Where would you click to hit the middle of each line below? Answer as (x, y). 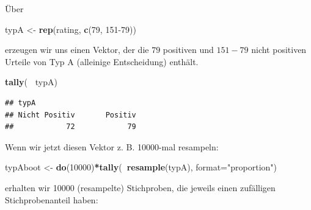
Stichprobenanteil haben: (52, 199)
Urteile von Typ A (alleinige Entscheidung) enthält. (102, 61)
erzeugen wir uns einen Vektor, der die (77, 50)
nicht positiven (279, 50)
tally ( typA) (31, 82)
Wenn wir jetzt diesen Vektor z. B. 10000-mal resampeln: (112, 146)
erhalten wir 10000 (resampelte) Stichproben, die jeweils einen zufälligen (140, 187)
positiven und (188, 50)
